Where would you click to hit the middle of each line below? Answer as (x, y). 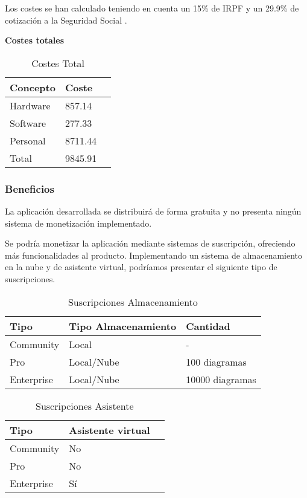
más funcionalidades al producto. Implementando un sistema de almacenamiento (154, 255)
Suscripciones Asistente (85, 406)
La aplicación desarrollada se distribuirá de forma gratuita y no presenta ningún (153, 211)
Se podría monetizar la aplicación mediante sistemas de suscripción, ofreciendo (150, 243)
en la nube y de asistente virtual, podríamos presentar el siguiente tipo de (141, 267)
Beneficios (30, 188)
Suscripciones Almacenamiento (133, 302)
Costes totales (34, 40)
